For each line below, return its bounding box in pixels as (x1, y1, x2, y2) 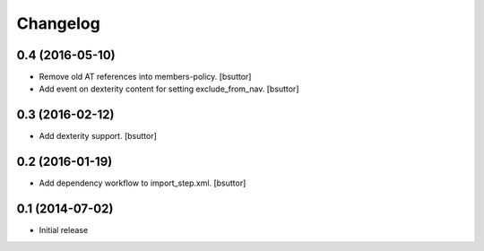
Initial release (39, 225, 89, 236)
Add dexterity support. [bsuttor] (39, 131, 157, 142)
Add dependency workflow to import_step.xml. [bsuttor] (39, 177, 246, 188)
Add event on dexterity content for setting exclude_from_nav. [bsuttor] (39, 83, 299, 94)
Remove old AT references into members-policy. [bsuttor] (39, 72, 252, 82)
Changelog (16, 13, 100, 33)
